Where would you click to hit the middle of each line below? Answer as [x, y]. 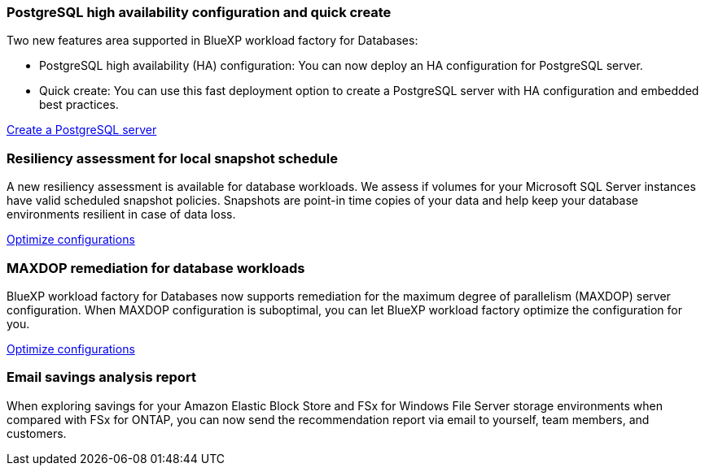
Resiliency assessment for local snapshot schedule [172, 158]
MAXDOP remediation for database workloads [156, 268]
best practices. [79, 105]
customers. [37, 433]
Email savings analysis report [101, 377]
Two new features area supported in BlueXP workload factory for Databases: [212, 41]
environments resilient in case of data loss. [121, 214]
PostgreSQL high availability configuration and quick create [199, 12]
